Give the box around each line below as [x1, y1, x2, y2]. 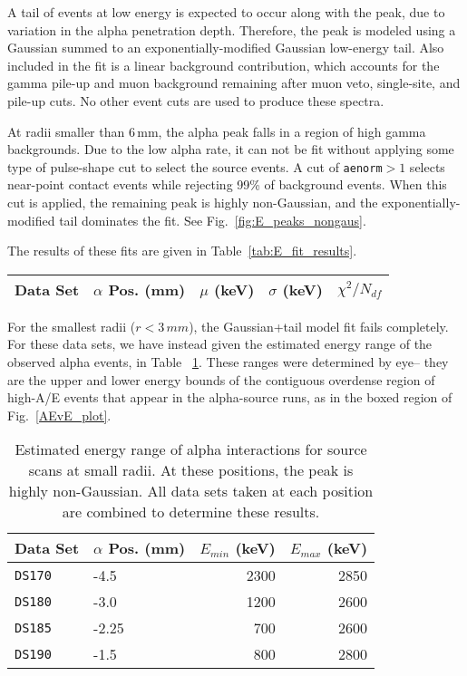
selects [409, 157, 445, 176]
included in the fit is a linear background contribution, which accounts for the [7, 55, 440, 74]
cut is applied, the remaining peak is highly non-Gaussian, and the [7, 193, 378, 211]
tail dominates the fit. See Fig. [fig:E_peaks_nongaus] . [59, 210, 366, 229]
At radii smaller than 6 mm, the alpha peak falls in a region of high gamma [7, 121, 426, 140]
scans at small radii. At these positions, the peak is [28, 459, 354, 481]
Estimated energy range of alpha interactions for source [15, 439, 367, 460]
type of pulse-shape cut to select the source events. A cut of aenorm [7, 157, 383, 176]
